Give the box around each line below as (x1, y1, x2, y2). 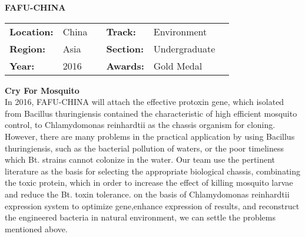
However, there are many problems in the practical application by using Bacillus (5, 130, 295, 142)
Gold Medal (153, 58, 203, 73)
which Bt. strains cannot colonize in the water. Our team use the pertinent (5, 153, 276, 166)
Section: (106, 41, 144, 55)
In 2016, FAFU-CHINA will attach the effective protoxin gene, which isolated (5, 96, 284, 108)
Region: (9, 41, 46, 55)
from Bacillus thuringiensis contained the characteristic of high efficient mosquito (5, 107, 297, 119)
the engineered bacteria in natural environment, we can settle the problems (5, 211, 276, 223)
